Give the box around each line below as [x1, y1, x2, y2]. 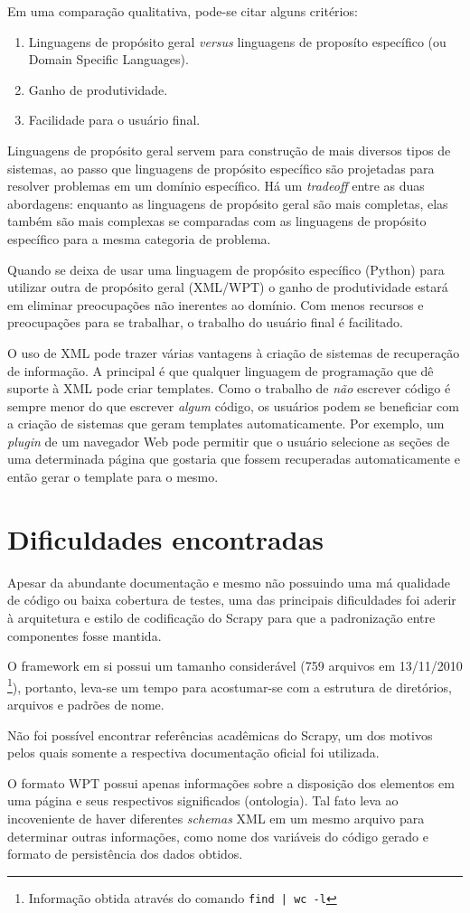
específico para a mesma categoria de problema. [7, 229, 271, 248]
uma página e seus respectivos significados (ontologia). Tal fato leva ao [7, 791, 399, 810]
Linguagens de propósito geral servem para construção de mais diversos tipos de [7, 140, 451, 159]
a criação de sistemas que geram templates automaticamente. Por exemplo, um [7, 414, 445, 433]
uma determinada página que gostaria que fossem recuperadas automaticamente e [7, 449, 460, 468]
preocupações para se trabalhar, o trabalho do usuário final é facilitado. [7, 313, 404, 332]
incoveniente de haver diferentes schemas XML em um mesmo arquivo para [7, 808, 425, 827]
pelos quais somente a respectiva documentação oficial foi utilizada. [7, 743, 380, 762]
